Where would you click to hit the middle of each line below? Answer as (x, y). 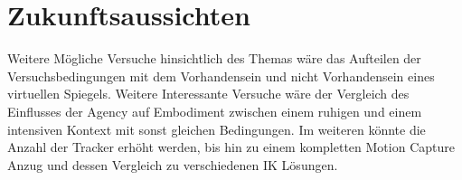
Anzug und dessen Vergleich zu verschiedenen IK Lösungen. (173, 164)
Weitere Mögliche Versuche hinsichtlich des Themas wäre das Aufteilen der (214, 58)
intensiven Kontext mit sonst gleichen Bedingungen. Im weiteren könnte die (217, 129)
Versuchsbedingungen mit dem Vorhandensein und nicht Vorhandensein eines (221, 76)
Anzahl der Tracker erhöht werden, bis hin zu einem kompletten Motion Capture (231, 147)
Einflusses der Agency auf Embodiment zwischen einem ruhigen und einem (215, 111)
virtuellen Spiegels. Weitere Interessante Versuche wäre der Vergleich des (208, 94)
